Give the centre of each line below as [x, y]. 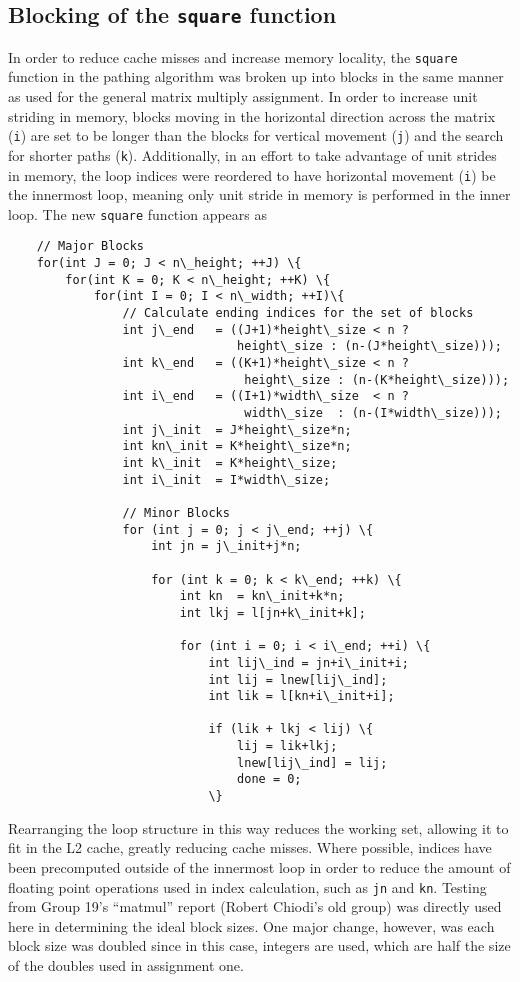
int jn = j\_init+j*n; [226, 546]
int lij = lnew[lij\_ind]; [298, 679]
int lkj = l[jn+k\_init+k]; [272, 612]
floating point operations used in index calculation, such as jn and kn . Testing [247, 886]
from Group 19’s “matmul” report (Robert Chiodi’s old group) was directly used [255, 906]
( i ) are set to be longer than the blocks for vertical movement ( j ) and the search [256, 135]
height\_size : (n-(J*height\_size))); [369, 346]
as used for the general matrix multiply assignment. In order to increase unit [243, 96]
